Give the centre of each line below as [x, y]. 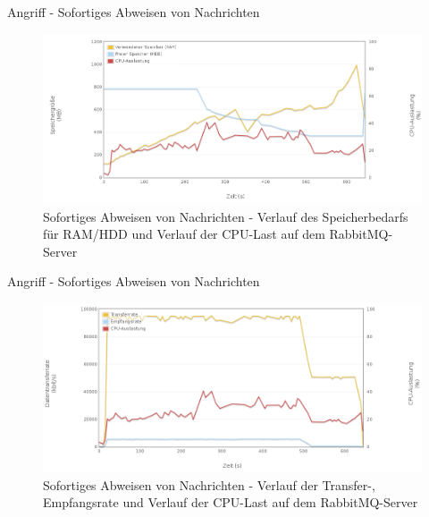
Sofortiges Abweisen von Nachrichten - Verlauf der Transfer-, [209, 484]
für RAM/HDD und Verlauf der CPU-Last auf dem [184, 234]
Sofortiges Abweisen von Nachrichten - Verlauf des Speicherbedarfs [226, 216]
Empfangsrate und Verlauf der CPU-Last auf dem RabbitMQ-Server [231, 502]
